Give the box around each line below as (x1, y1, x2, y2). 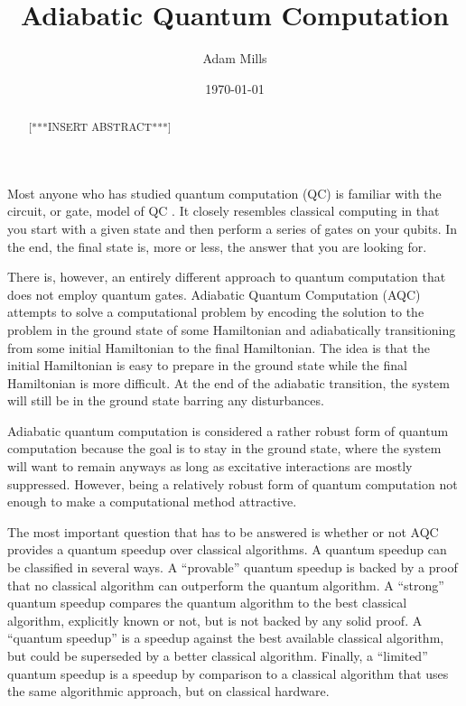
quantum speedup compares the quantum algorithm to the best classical (7, 593, 407, 612)
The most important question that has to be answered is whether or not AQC (7, 522, 439, 541)
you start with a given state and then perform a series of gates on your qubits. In (7, 218, 458, 237)
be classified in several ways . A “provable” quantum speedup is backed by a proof (7, 558, 458, 577)
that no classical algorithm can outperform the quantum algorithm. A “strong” (7, 575, 444, 594)
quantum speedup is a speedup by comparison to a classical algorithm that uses (7, 664, 449, 683)
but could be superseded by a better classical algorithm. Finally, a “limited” (7, 646, 428, 665)
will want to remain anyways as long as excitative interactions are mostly (7, 457, 413, 476)
